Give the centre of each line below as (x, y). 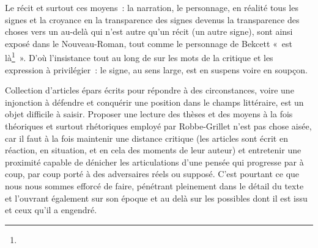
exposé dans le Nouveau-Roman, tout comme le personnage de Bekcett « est (149, 43)
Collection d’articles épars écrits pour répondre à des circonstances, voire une (150, 90)
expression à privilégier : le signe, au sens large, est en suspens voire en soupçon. (156, 69)
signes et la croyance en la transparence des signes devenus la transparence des (152, 19)
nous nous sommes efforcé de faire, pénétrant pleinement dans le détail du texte (154, 185)
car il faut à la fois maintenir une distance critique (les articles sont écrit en (146, 138)
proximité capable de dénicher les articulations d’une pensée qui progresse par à (154, 162)
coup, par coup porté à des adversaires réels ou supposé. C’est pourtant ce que (152, 174)
